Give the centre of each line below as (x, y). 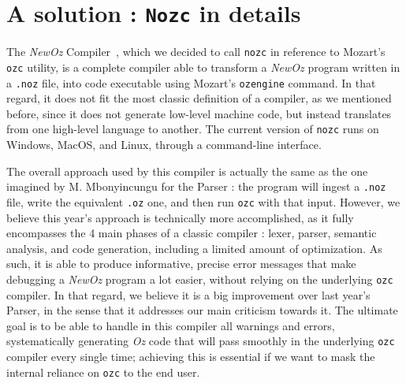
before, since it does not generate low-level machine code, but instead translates (199, 113)
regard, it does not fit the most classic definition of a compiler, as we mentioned (199, 98)
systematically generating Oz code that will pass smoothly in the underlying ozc (201, 341)
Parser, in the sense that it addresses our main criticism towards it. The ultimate (202, 310)
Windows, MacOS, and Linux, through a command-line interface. (164, 145)
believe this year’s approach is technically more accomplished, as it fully (180, 217)
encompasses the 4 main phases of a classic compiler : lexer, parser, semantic (192, 233)
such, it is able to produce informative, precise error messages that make (181, 264)
